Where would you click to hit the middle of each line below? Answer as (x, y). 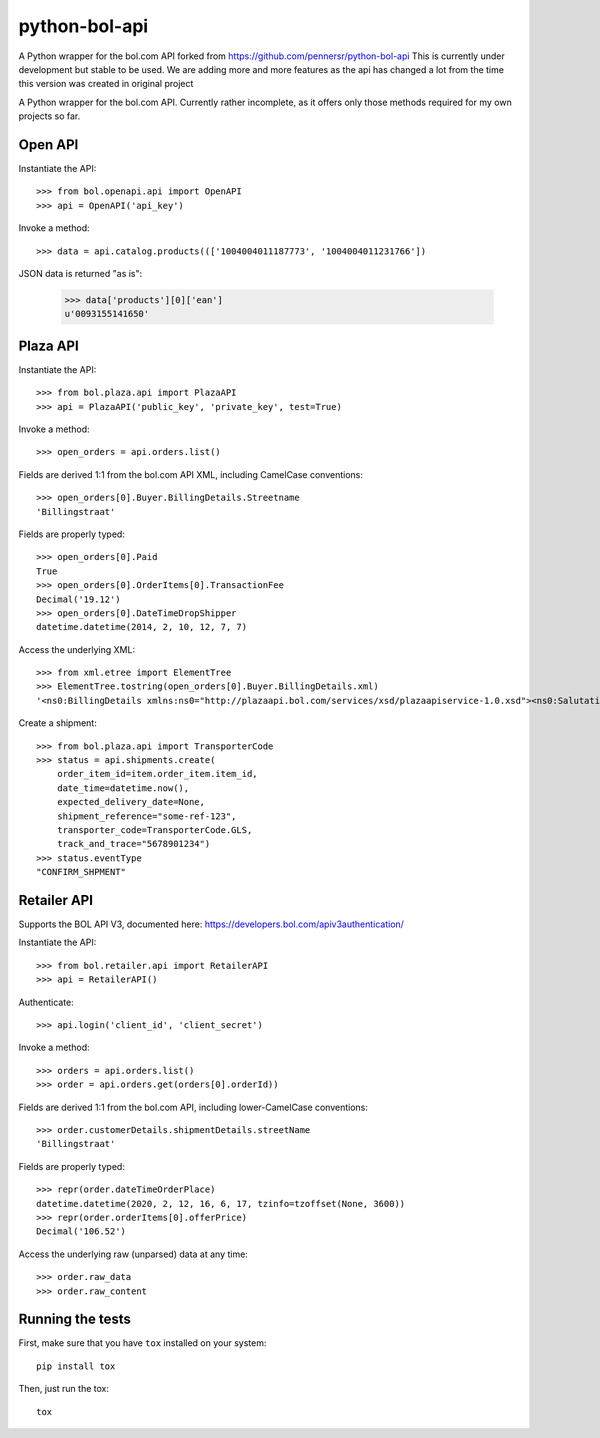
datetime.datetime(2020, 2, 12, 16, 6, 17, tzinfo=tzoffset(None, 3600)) (221, 1203)
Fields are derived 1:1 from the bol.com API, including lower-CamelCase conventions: (193, 1107)
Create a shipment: (57, 723)
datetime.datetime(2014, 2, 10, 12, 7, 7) (142, 627)
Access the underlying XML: (76, 649)
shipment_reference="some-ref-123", (146, 816)
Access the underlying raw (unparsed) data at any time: (133, 1254)
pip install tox (76, 1366)
